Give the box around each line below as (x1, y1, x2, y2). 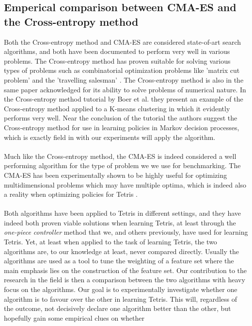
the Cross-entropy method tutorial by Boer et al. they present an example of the (4, 94, 243, 104)
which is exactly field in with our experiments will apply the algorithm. (4, 132, 216, 142)
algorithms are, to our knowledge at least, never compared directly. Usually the (4, 246, 239, 256)
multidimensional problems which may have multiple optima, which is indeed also (4, 179, 247, 189)
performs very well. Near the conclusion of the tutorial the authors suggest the (4, 113, 237, 123)
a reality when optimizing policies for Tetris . (4, 189, 138, 199)
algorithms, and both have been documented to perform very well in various (4, 46, 230, 56)
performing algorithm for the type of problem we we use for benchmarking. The (4, 160, 241, 171)
